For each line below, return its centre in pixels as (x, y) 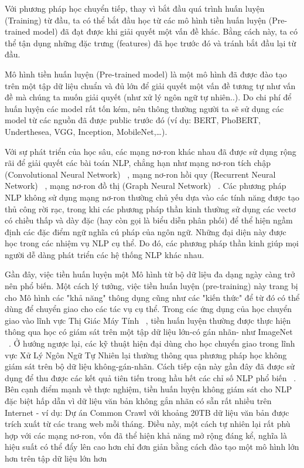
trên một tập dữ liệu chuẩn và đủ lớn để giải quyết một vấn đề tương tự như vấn (150, 85)
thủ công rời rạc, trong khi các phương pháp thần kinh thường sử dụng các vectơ (150, 208)
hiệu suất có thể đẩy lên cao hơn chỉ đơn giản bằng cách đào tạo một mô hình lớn (152, 447)
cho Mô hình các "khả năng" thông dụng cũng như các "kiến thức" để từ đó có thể (152, 297)
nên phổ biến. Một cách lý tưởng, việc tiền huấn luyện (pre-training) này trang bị (151, 286)
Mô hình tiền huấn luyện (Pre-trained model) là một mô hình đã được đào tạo (146, 74)
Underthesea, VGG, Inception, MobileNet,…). (86, 131)
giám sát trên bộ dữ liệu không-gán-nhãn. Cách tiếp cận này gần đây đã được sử (150, 366)
